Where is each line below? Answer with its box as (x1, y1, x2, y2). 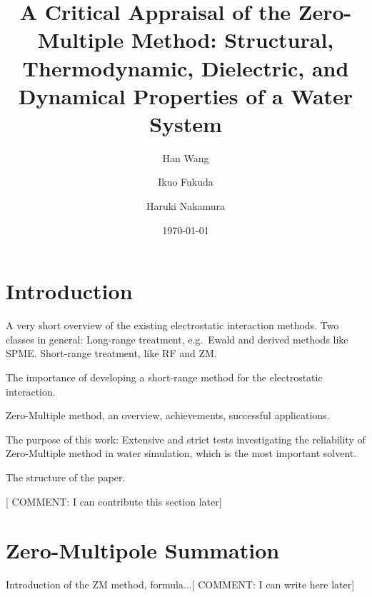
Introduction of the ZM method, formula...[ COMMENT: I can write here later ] (6, 577, 355, 592)
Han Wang (162, 150, 209, 165)
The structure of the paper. (6, 469, 126, 484)
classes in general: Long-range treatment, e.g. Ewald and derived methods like (6, 331, 348, 346)
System (149, 109, 222, 138)
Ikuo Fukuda (158, 174, 213, 189)
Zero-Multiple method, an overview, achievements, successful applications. (6, 408, 330, 423)
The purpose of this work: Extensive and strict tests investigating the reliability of (6, 431, 366, 446)
